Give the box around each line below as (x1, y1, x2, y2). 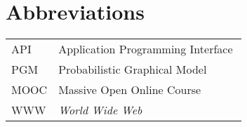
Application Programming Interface (58, 41, 233, 58)
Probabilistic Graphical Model (58, 61, 207, 78)
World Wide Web (58, 102, 142, 119)
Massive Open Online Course (58, 81, 201, 98)
